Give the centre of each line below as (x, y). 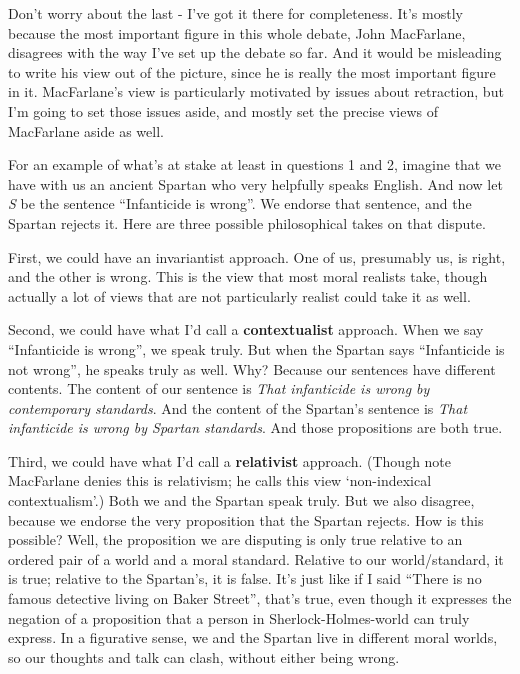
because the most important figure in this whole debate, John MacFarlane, (237, 32)
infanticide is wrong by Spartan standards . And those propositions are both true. (255, 427)
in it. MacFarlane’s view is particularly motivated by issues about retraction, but (256, 91)
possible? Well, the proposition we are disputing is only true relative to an (235, 539)
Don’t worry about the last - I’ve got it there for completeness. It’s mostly (235, 13)
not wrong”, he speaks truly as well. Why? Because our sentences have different (252, 368)
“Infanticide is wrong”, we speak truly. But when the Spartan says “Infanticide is (256, 348)
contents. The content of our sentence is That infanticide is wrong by (219, 388)
